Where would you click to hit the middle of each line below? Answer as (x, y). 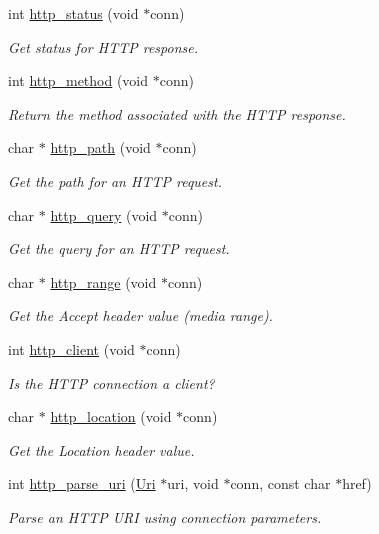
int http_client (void (71, 348)
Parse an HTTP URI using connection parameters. (165, 516)
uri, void (193, 483)
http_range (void (103, 281)
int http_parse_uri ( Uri (82, 483)
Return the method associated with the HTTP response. (177, 113)
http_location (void (111, 416)
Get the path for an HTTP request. (115, 180)
